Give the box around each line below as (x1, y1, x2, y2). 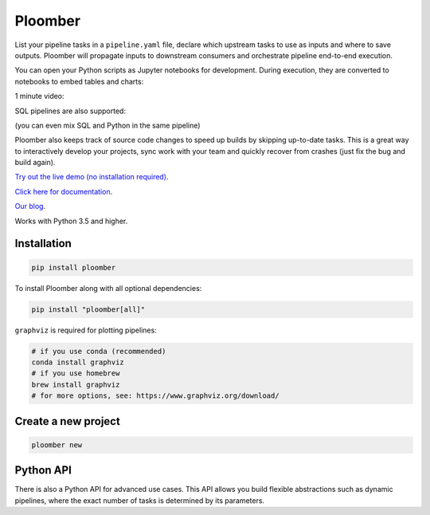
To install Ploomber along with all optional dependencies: (14, 283, 202, 293)
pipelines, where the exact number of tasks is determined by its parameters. (14, 495, 265, 505)
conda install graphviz (31, 357, 125, 367)
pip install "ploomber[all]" (31, 305, 146, 314)
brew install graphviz (31, 379, 120, 389)
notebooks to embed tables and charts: (14, 77, 144, 86)
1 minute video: (14, 92, 64, 101)
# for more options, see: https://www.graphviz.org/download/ (31, 391, 279, 400)
